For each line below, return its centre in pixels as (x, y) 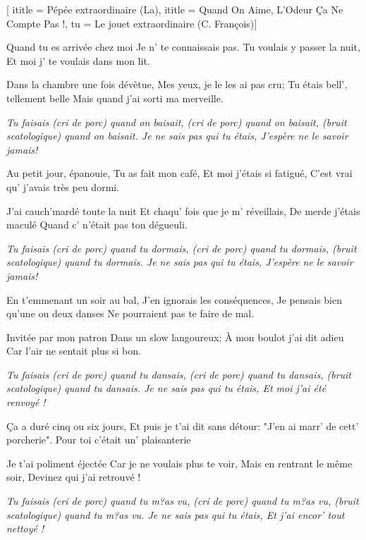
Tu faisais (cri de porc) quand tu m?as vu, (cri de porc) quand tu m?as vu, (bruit (183, 501)
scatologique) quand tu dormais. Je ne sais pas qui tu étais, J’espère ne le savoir (180, 262)
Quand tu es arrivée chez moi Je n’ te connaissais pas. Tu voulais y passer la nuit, (183, 47)
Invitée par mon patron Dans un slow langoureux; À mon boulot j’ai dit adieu (175, 337)
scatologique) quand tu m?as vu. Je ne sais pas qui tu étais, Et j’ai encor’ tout (176, 514)
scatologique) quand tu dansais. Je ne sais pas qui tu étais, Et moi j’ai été (166, 388)
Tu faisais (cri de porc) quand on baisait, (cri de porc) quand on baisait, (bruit (177, 122)
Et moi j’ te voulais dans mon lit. (78, 60)
